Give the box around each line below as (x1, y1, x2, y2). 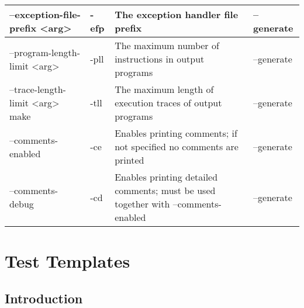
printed (115, 153, 144, 167)
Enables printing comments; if (115, 126, 237, 140)
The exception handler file (115, 8, 239, 21)
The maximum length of (115, 82, 214, 96)
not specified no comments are (115, 140, 239, 153)
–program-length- (9, 45, 80, 59)
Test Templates (5, 249, 130, 273)
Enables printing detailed (115, 170, 218, 184)
